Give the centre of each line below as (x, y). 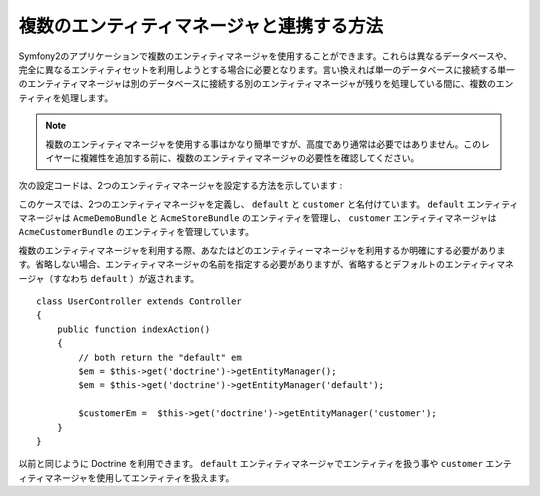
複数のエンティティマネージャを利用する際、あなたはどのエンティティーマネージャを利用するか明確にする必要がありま (262, 250)
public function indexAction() (133, 329)
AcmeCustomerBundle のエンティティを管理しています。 (136, 232)
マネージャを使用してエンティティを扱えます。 (139, 477)
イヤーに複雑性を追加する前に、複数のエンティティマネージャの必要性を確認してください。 (232, 157)
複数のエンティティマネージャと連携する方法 (201, 26)
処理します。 (87, 97)
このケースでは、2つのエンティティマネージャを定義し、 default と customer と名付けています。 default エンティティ (268, 204)
